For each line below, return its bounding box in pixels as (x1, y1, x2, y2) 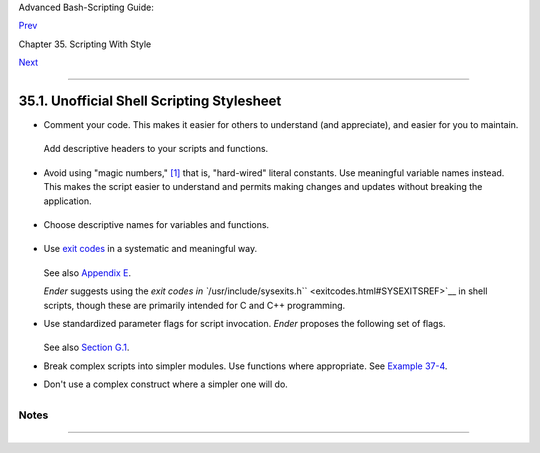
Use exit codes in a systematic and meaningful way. (43, 243, 258, 255)
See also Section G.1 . (43, 341, 130, 354)
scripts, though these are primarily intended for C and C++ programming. (43, 299, 346, 311)
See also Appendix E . (43, 266, 132, 279)
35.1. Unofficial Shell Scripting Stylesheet (18, 92, 282, 109)
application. (43, 195, 92, 207)
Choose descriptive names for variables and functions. (43, 219, 270, 231)
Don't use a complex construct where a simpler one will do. (43, 378, 289, 390)
